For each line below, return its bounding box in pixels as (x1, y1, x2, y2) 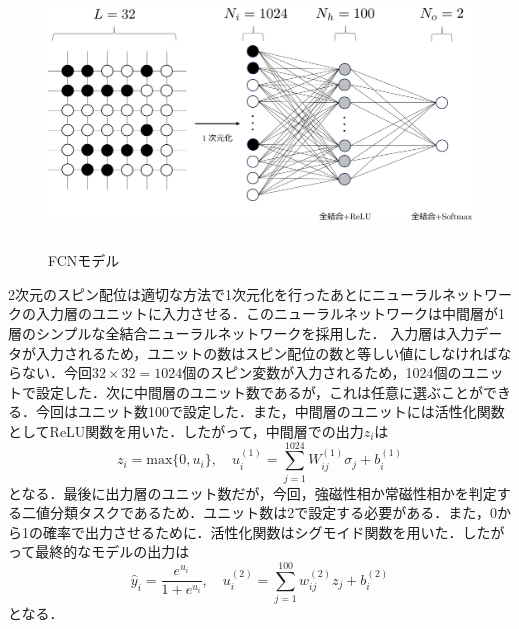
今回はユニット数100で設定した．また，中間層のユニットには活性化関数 (35, 401, 505, 422)
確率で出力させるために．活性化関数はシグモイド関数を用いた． (42, 521, 463, 542)
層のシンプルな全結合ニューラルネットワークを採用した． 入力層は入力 (8, 322, 475, 343)
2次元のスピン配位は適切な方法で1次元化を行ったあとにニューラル (8, 283, 442, 304)
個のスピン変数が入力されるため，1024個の (182, 362, 462, 383)
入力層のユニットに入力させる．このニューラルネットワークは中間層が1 (35, 303, 505, 324)
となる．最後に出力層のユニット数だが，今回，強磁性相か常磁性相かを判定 (8, 482, 497, 503)
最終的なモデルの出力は (35, 541, 190, 562)
